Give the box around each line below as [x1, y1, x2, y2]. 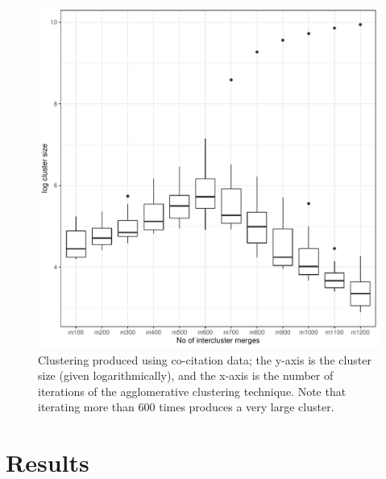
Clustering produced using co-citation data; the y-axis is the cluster [38, 351, 371, 368]
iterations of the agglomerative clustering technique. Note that [38, 382, 347, 399]
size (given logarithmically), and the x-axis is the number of [38, 367, 334, 384]
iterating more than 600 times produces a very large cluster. [38, 398, 334, 415]
